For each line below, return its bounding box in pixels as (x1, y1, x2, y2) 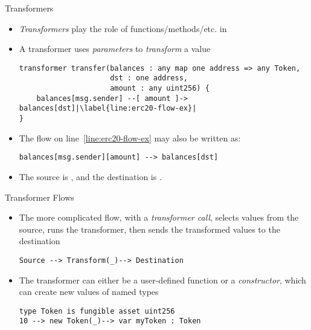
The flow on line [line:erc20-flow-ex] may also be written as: (19, 131, 241, 144)
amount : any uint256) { (110, 84, 210, 93)
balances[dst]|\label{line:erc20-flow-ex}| (19, 104, 197, 113)
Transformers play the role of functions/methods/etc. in (19, 22, 227, 34)
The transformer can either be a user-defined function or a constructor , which (19, 273, 306, 286)
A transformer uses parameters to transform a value (19, 42, 211, 55)
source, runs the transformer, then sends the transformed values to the (19, 222, 280, 235)
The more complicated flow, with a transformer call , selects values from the (19, 211, 299, 224)
